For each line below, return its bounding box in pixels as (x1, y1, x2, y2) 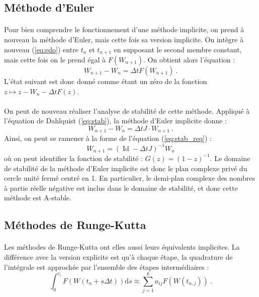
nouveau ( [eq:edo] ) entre (4, 44, 78, 54)
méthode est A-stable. (4, 192, 71, 203)
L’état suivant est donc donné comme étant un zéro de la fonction (4, 76, 207, 87)
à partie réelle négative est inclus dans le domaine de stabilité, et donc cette (4, 182, 238, 193)
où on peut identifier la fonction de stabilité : (4, 153, 143, 163)
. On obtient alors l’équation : (143, 54, 235, 65)
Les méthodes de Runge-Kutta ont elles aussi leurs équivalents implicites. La (4, 242, 240, 252)
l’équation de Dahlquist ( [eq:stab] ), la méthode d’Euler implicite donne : (4, 115, 227, 126)
